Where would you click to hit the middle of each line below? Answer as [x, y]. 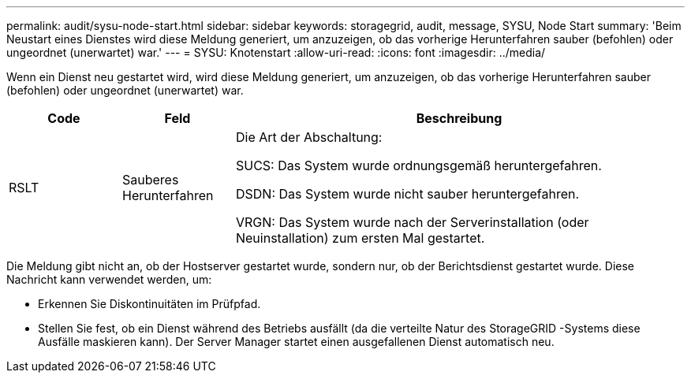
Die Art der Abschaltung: [309, 137]
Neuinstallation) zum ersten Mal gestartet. [360, 238]
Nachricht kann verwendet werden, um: [109, 279]
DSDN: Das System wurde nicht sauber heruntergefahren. [407, 194]
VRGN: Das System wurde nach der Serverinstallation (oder [412, 222]
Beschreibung [459, 118]
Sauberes [150, 180]
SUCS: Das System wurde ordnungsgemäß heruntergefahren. [418, 165]
